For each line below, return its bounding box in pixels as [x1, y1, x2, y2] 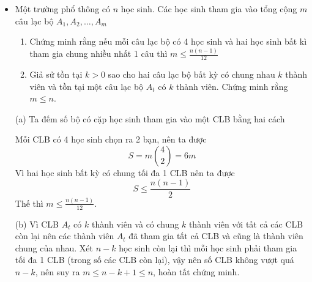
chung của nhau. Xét [15, 241, 93, 254]
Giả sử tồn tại [29, 67, 83, 80]
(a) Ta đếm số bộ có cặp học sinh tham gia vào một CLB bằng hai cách [15, 112, 285, 125]
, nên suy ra [35, 265, 80, 278]
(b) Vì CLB [15, 217, 59, 230]
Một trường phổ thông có [15, 2, 111, 15]
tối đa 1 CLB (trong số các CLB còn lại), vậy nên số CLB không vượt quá [15, 253, 294, 266]
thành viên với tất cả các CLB [188, 217, 303, 230]
